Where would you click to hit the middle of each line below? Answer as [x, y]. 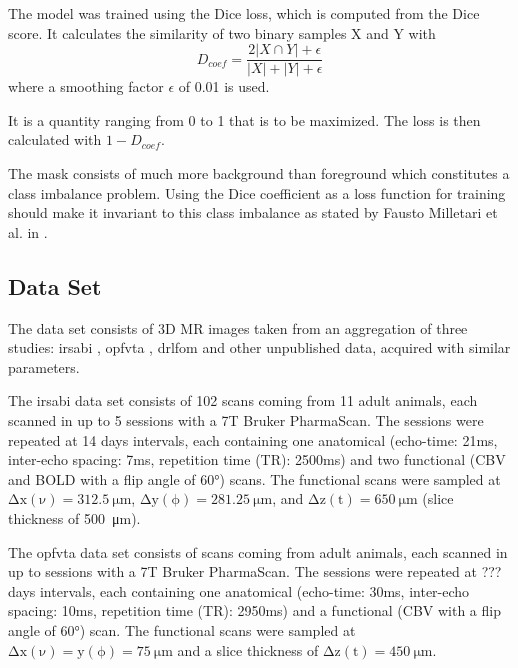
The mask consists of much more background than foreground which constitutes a [259, 173]
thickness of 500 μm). [74, 517]
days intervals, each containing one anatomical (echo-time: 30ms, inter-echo [239, 590]
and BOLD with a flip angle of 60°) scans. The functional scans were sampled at [254, 478]
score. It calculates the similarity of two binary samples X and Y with [222, 32]
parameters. [44, 366]
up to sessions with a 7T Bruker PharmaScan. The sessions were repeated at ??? [255, 571]
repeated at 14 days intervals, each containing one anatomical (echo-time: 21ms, [253, 439]
